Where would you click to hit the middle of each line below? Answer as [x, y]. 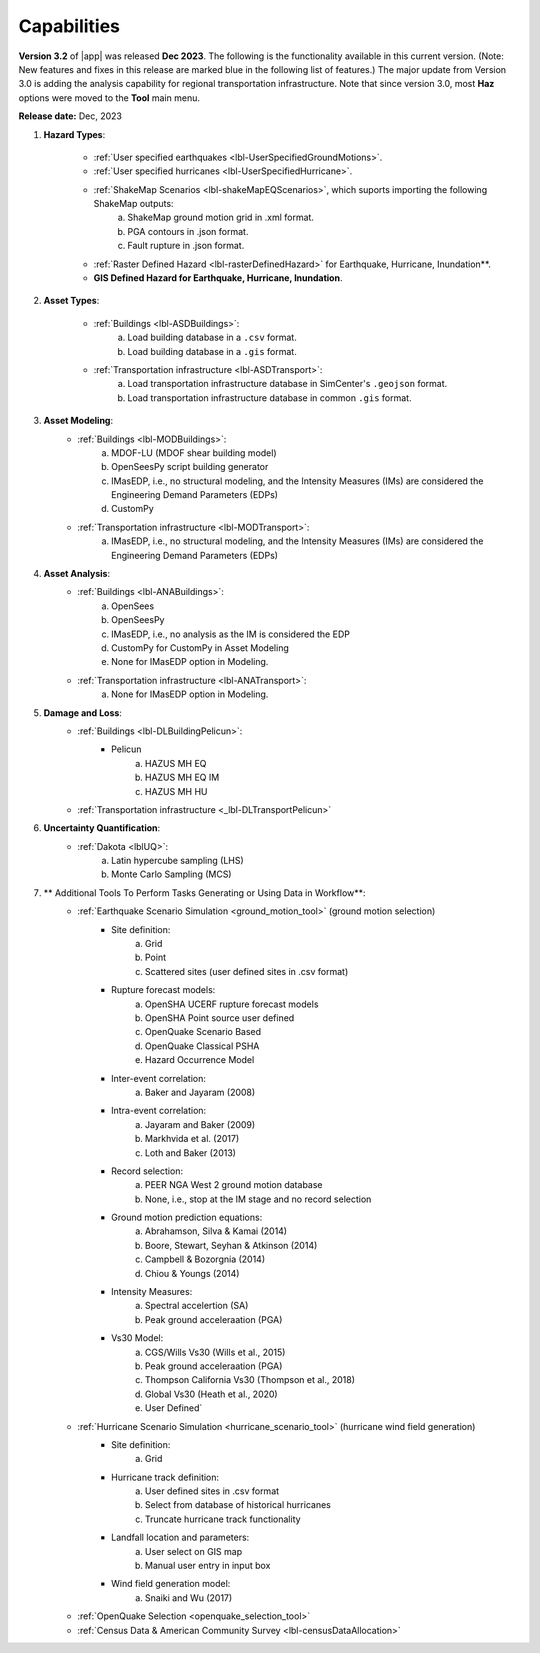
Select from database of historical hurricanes [238, 1505]
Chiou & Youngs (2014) [192, 1273]
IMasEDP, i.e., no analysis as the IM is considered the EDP [230, 634]
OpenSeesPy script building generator [190, 467]
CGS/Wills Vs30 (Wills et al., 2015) [215, 1352]
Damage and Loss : [82, 712]
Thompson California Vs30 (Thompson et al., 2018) [250, 1380]
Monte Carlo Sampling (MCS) [171, 874]
